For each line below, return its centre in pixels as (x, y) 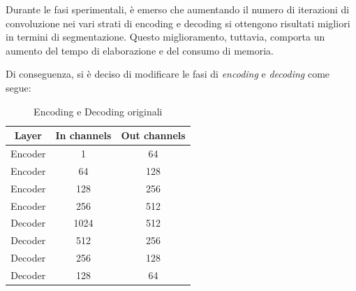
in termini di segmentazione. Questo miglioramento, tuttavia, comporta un (165, 37)
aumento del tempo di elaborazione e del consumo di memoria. (140, 50)
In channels (83, 135)
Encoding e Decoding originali (98, 111)
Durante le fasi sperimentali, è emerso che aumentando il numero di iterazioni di (178, 9)
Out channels (153, 135)
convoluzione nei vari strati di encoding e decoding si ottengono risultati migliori (178, 23)
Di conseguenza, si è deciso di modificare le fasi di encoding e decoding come (168, 74)
